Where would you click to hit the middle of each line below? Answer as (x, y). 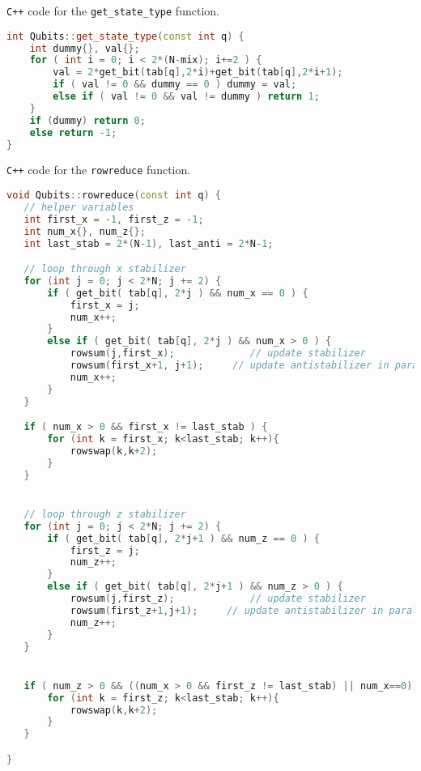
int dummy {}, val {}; (85, 48)
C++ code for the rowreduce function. (99, 170)
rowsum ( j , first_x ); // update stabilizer (218, 354)
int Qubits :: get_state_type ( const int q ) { (125, 36)
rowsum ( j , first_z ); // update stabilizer (218, 599)
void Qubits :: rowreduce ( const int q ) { (114, 196)
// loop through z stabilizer (105, 514)
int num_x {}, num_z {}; (85, 231)
